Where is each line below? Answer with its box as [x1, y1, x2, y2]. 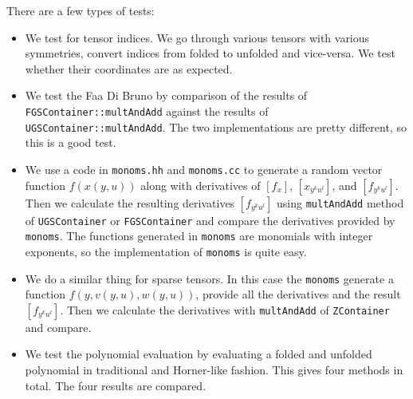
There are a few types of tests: [6, 2, 155, 18]
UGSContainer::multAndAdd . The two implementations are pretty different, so [25, 118, 407, 135]
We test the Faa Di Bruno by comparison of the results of [25, 87, 308, 104]
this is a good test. [25, 134, 116, 151]
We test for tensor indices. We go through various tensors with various [25, 29, 370, 45]
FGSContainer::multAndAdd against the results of [25, 102, 269, 119]
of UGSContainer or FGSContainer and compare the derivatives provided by [25, 211, 395, 228]
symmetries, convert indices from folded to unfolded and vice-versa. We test [25, 45, 395, 61]
